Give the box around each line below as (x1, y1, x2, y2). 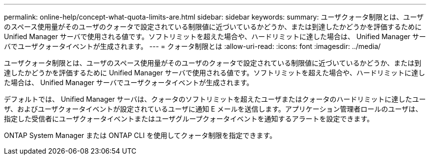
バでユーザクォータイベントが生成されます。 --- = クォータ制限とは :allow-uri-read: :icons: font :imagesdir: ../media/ (4, 42, 381, 50)
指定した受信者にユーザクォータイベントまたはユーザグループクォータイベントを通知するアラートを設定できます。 (4, 114, 374, 123)
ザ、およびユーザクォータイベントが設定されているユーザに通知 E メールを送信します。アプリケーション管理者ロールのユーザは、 (4, 105, 423, 113)
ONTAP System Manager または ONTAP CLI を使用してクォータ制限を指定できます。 (4, 131, 276, 139)
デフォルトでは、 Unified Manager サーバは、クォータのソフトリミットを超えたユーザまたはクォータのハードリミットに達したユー (4, 95, 426, 103)
